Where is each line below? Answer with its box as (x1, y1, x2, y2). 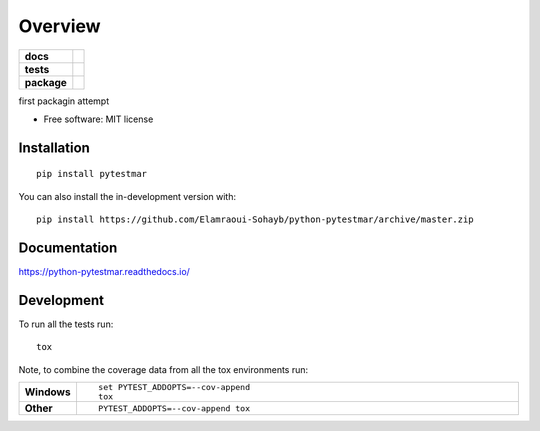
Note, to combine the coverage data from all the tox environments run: (18, 363, 309, 375)
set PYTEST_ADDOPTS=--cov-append (98, 382, 250, 393)
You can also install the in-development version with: (18, 190, 237, 202)
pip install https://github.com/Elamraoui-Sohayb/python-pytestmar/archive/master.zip (36, 214, 474, 225)
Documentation (18, 239, 118, 256)
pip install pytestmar (36, 168, 148, 180)
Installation (18, 139, 90, 156)
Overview (18, 15, 101, 37)
